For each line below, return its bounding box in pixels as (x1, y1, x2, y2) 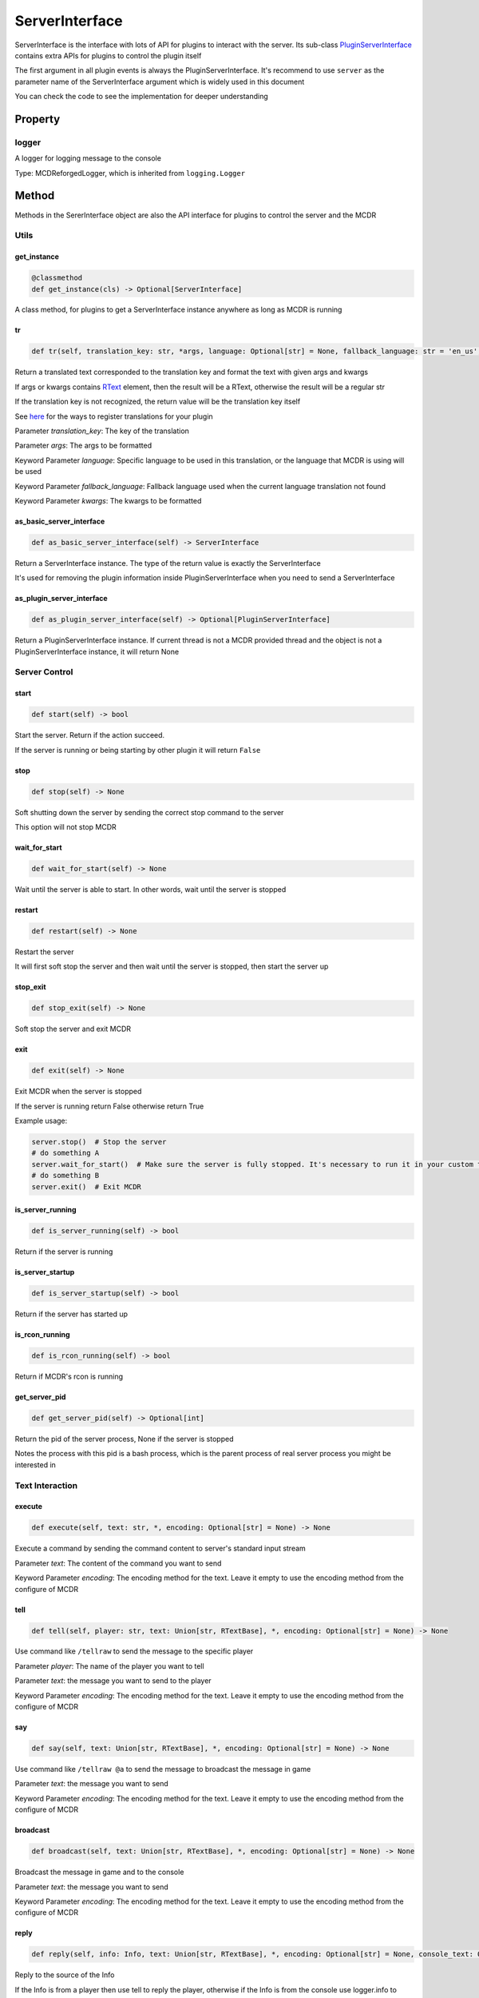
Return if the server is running (14, 1247, 113, 1256)
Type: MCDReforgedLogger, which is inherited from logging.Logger (14, 168, 246, 177)
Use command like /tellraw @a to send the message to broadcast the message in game (14, 1765, 311, 1774)
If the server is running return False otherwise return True (14, 1101, 204, 1111)
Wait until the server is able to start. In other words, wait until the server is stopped (14, 884, 287, 894)
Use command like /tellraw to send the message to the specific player (14, 1646, 254, 1656)
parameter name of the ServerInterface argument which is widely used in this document (14, 77, 305, 86)
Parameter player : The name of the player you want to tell (14, 1661, 204, 1670)
